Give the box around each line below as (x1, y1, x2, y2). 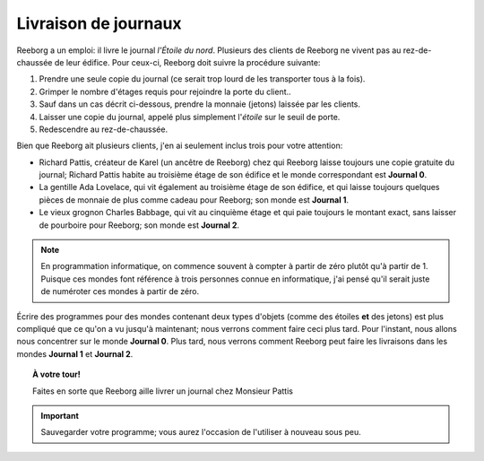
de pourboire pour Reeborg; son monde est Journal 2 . (39, 220, 240, 230)
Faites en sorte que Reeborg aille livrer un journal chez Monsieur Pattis (32, 386, 293, 396)
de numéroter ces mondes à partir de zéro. (40, 286, 200, 297)
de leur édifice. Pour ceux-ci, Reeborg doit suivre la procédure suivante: (54, 57, 321, 67)
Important (40, 410, 80, 421)
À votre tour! (32, 369, 81, 380)
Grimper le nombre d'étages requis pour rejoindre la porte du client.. (39, 86, 291, 97)
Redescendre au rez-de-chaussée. (39, 124, 169, 135)
